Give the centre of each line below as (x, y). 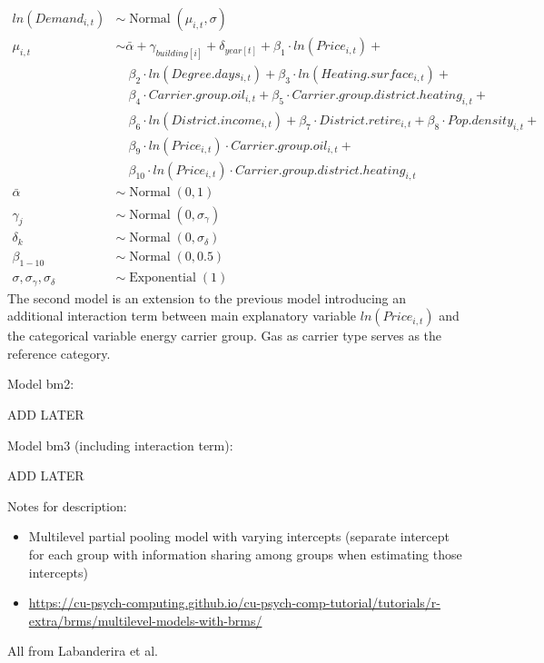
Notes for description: (67, 505)
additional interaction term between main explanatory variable (182, 316)
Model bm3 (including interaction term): (120, 445)
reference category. (59, 353)
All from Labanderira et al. (83, 651)
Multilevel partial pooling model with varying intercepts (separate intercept (239, 536)
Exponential (163, 278)
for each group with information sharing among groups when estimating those (245, 554)
